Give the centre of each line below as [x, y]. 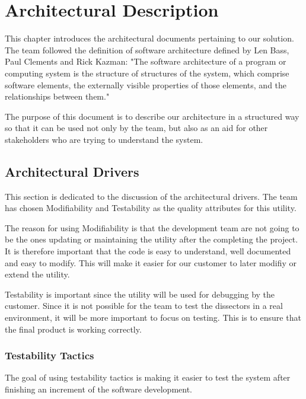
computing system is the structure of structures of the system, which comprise [147, 73]
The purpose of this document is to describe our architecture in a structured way [152, 116]
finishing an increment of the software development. [99, 389]
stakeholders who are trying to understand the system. [104, 139]
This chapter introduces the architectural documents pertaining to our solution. [149, 38]
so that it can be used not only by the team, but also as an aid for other [136, 128]
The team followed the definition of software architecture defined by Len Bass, [147, 50]
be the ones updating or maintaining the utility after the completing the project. [152, 239]
